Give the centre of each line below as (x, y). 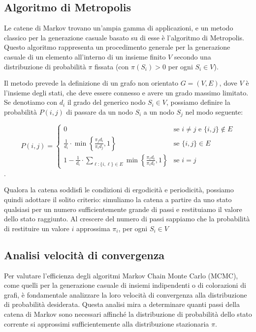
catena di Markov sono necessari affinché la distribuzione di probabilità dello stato (128, 314)
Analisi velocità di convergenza (84, 255)
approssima (93, 228)
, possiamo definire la (198, 102)
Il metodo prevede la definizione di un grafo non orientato (91, 83)
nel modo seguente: (214, 111)
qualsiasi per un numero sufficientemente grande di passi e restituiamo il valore (123, 209)
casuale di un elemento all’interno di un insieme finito (85, 56)
